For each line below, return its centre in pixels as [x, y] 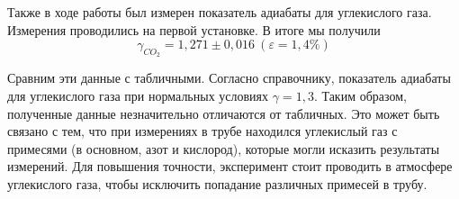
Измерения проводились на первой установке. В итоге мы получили [194, 29]
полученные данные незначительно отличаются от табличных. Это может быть [224, 113]
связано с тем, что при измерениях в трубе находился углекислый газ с [202, 131]
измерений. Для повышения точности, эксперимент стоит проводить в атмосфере [230, 166]
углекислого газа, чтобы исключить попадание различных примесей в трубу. [217, 183]
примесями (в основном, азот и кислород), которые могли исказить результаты [224, 148]
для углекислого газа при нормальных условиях [138, 95]
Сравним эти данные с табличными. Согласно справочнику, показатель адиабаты [229, 78]
